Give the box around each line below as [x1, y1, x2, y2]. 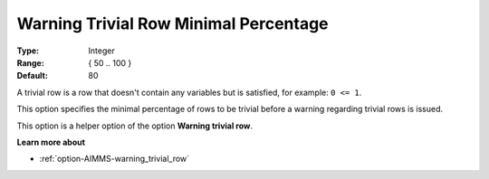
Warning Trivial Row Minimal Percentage [16, 14, 330, 33]
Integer [88, 45, 115, 56]
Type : [16, 45, 40, 56]
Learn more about [16, 137, 86, 147]
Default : [16, 71, 49, 81]
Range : [16, 57, 44, 68]
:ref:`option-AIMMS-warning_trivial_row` [39, 154, 190, 165]
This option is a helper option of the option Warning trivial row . [16, 120, 254, 131]
